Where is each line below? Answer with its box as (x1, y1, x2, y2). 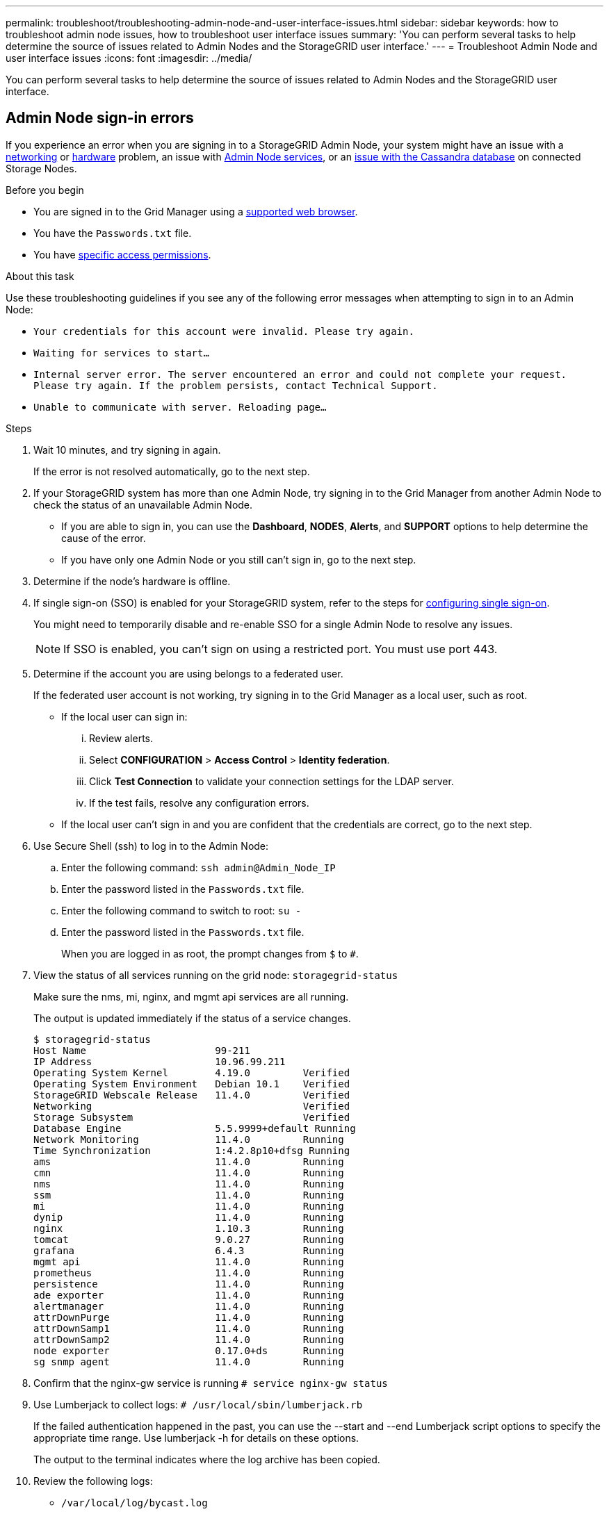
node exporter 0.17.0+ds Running (33, 1344, 344, 1356)
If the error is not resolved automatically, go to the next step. (33, 465, 310, 477)
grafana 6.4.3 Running (33, 1244, 344, 1256)
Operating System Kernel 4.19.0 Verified (33, 1067, 350, 1078)
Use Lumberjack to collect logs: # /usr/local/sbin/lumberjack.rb (33, 1398, 363, 1410)
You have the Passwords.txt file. (33, 227, 192, 239)
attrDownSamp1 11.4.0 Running (33, 1322, 344, 1334)
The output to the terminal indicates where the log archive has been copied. (33, 1453, 380, 1465)
